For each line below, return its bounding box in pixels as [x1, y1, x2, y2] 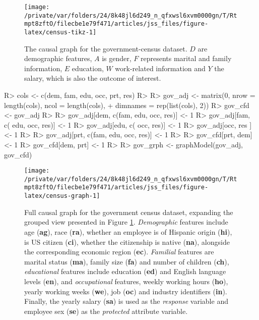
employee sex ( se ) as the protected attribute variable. [24, 305, 188, 316]
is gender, [102, 53, 132, 64]
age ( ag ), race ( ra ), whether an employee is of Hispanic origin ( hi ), [24, 226, 232, 237]
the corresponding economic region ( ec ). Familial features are [24, 246, 214, 257]
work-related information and [115, 63, 206, 73]
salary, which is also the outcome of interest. [24, 73, 161, 83]
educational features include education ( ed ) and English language [24, 266, 226, 277]
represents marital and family [140, 53, 232, 64]
